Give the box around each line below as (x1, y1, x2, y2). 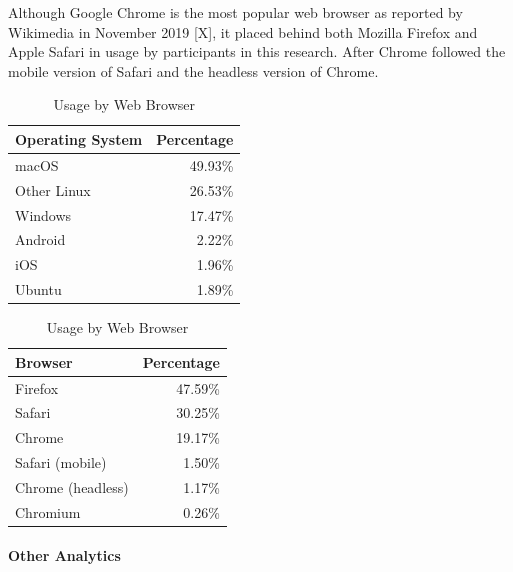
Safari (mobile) (15, 452, 107, 473)
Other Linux (15, 179, 91, 200)
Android (15, 229, 66, 250)
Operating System (15, 128, 143, 149)
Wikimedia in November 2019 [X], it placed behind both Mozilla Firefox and (8, 21, 478, 42)
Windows (15, 204, 72, 225)
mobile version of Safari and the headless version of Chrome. (8, 60, 379, 81)
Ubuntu (15, 279, 62, 300)
